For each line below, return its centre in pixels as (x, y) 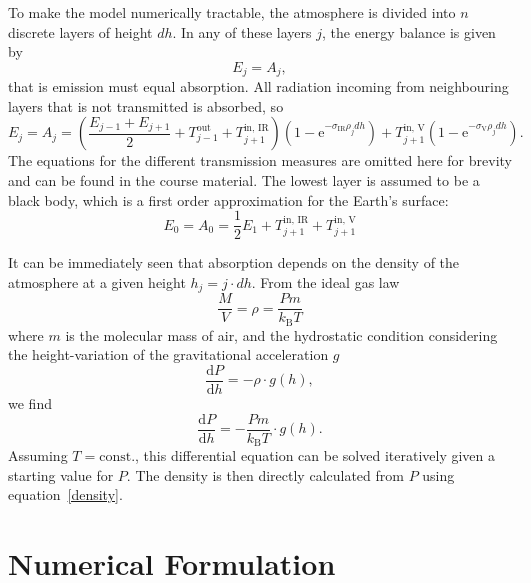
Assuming (38, 455)
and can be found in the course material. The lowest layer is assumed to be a (244, 180)
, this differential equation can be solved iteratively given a (315, 455)
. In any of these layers (242, 31)
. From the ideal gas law (325, 281)
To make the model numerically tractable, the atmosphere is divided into (232, 12)
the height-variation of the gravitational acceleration (168, 354)
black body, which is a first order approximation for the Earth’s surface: (228, 199)
